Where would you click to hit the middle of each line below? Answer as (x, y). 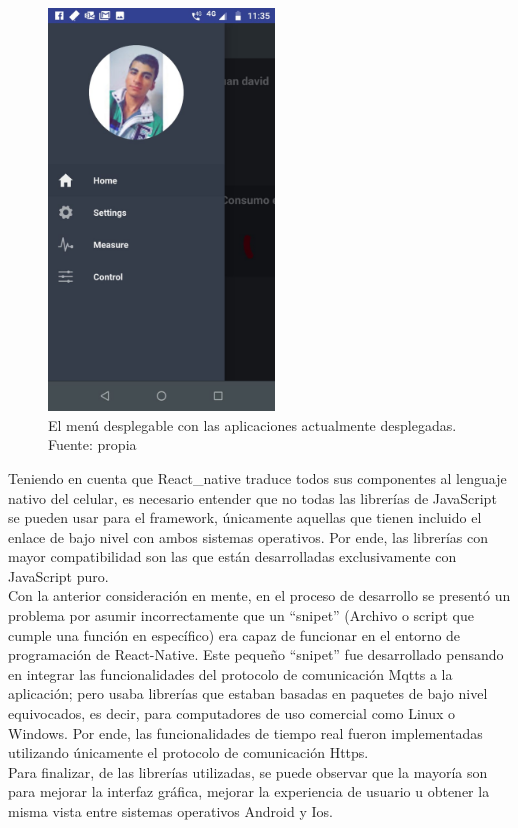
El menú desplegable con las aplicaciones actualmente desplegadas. (252, 424)
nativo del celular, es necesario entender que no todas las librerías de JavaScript (252, 497)
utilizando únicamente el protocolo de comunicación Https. (188, 752)
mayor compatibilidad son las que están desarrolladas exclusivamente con (232, 556)
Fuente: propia (92, 444)
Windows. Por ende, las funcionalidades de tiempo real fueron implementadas (245, 732)
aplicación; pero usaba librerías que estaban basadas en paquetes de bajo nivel (248, 693)
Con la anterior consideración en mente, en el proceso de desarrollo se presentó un (259, 595)
